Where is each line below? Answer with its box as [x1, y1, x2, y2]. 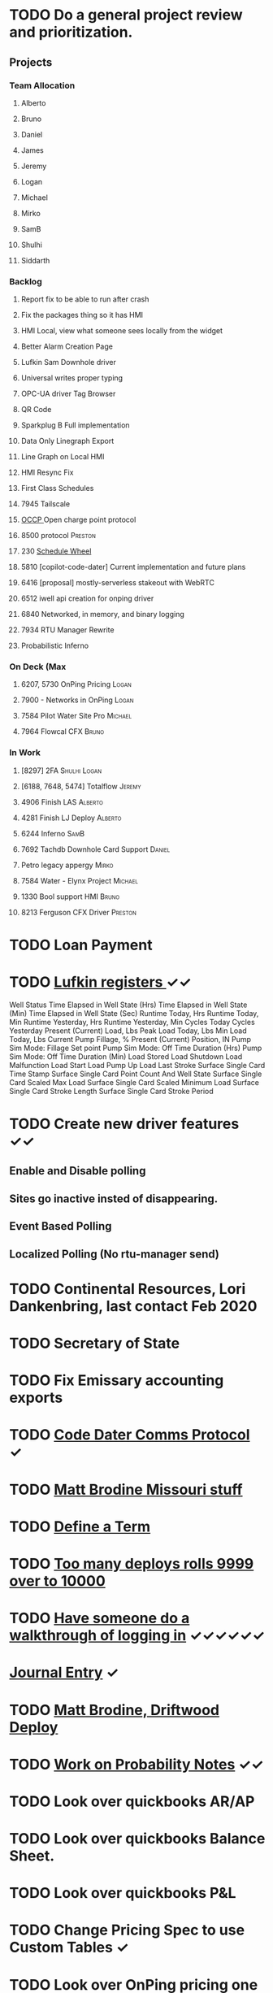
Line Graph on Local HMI [20, 452, 105, 462]
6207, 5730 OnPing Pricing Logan [20, 680, 132, 689]
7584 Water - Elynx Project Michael [20, 875, 139, 885]
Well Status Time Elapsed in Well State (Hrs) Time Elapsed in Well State [9, 1000, 248, 1010]
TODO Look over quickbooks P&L [9, 1884, 236, 1903]
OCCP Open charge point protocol [20, 515, 136, 525]
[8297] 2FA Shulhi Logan [20, 766, 102, 775]
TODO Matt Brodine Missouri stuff [9, 1480, 243, 1499]
